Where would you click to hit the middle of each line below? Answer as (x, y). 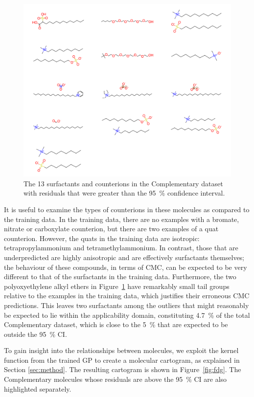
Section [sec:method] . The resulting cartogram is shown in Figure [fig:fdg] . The (123, 369)
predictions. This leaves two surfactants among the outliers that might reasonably (127, 305)
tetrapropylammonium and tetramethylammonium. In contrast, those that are (121, 248)
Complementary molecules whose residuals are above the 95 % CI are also (115, 379)
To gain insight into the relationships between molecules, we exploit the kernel (121, 350)
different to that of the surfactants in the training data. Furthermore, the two (120, 276)
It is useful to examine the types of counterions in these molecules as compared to (127, 209)
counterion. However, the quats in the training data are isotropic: (102, 238)
